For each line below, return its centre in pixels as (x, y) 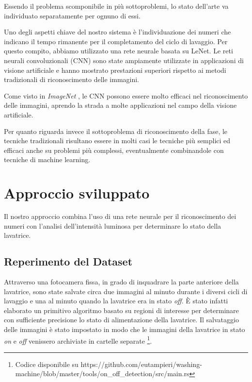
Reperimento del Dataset (68, 261)
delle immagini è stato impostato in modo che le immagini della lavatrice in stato (125, 329)
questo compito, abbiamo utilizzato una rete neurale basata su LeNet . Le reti (118, 51)
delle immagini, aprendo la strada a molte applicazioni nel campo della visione (120, 105)
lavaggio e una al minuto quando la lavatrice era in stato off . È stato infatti (116, 301)
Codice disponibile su (47, 364)
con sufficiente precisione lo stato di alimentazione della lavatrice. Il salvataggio (121, 320)
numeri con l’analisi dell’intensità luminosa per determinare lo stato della (113, 225)
